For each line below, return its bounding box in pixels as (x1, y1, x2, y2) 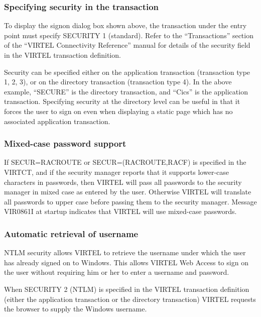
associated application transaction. (4, 116, 110, 126)
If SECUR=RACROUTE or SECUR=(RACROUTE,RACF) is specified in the (4, 157, 246, 167)
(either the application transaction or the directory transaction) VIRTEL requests (4, 293, 256, 304)
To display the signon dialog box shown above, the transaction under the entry (4, 20, 247, 31)
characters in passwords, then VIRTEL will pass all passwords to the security (4, 176, 242, 187)
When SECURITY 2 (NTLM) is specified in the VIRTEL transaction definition (4, 283, 249, 294)
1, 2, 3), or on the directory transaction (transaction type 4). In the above (4, 76, 232, 87)
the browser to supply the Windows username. (4, 303, 147, 314)
